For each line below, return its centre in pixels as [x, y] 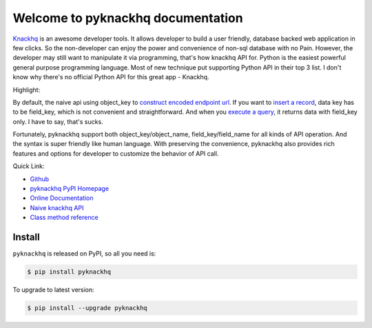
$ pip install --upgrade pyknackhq [87, 308]
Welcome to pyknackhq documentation [128, 18]
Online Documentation [62, 198]
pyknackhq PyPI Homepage [70, 189]
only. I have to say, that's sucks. [58, 121]
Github [40, 178]
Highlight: [27, 90]
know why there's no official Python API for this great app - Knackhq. [111, 77]
